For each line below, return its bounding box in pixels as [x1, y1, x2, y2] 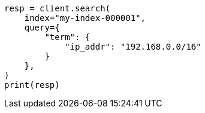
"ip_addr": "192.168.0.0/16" [65, 42, 201, 51]
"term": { [44, 32, 91, 42]
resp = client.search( [4, 4, 111, 13]
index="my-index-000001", [24, 13, 146, 23]
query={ [24, 23, 60, 32]
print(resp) [4, 80, 60, 90]
